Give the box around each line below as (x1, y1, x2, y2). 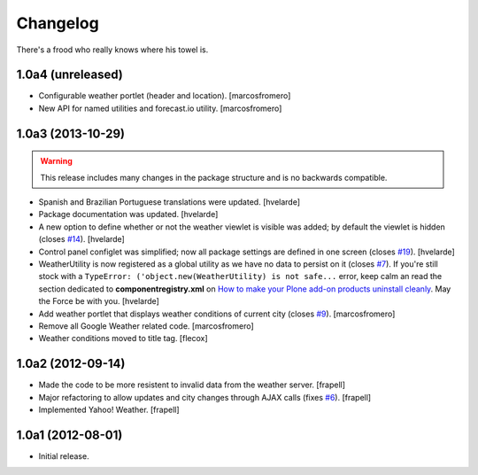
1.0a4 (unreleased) (16, 67, 123, 82)
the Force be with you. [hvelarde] (38, 296, 159, 307)
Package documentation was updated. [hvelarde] (38, 209, 219, 220)
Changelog (16, 13, 99, 33)
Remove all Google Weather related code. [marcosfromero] (38, 320, 254, 331)
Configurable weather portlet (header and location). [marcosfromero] (38, 90, 291, 101)
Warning (40, 156, 73, 167)
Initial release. (38, 450, 89, 461)
